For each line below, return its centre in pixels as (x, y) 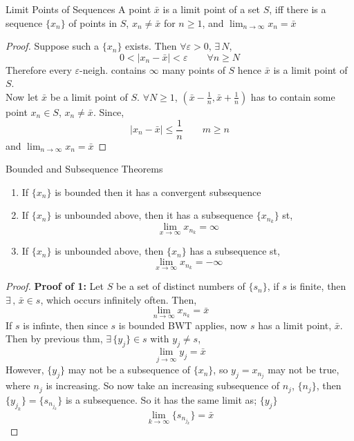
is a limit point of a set (212, 9)
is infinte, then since (65, 325)
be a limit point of (89, 96)
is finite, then (318, 286)
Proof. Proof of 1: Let (55, 286)
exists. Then (151, 46)
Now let (22, 96)
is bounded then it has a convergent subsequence (158, 192)
